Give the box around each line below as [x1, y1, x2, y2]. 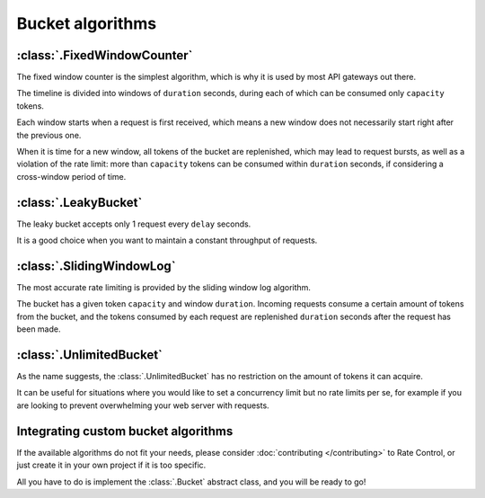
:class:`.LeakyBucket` [16, 194, 143, 210]
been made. [16, 324, 61, 334]
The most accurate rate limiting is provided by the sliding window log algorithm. [16, 282, 312, 292]
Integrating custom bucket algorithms [16, 423, 234, 439]
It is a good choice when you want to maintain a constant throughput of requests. [16, 235, 318, 246]
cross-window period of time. [16, 171, 127, 182]
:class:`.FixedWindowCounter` [16, 48, 193, 63]
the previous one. [16, 129, 82, 140]
